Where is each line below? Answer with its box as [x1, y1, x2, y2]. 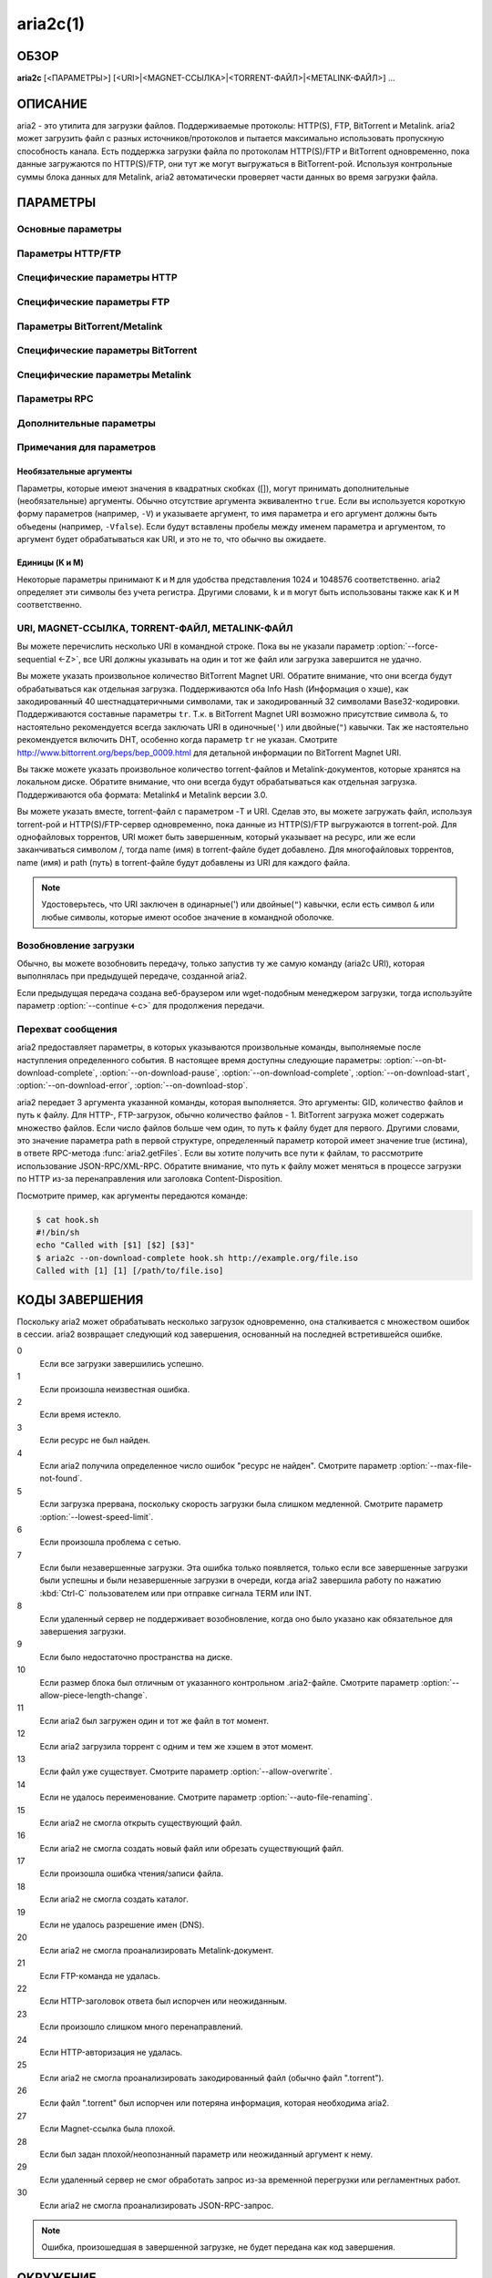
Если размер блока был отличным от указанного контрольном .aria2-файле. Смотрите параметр [39, 1677, 419, 1688]
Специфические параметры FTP [16, 296, 170, 308]
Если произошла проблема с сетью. [39, 1536, 181, 1548]
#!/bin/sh [36, 1226, 80, 1237]
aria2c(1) [16, 14, 86, 34]
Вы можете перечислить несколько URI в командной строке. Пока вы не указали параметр [16, 641, 375, 652]
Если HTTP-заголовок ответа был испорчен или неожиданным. [39, 1996, 287, 2006]
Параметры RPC [16, 393, 95, 405]
